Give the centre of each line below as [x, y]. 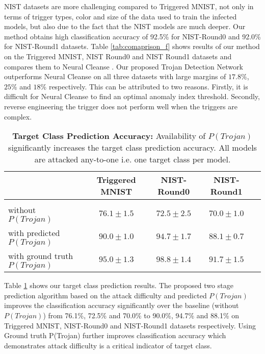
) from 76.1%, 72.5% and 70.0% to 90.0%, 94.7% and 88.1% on [141, 315]
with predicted [34, 233]
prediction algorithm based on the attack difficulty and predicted [105, 295]
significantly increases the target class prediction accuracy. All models [132, 148]
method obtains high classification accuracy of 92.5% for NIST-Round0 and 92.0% [132, 36]
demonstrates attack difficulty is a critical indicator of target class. [108, 345]
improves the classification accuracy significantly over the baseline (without [122, 305]
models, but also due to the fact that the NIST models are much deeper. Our [125, 26]
